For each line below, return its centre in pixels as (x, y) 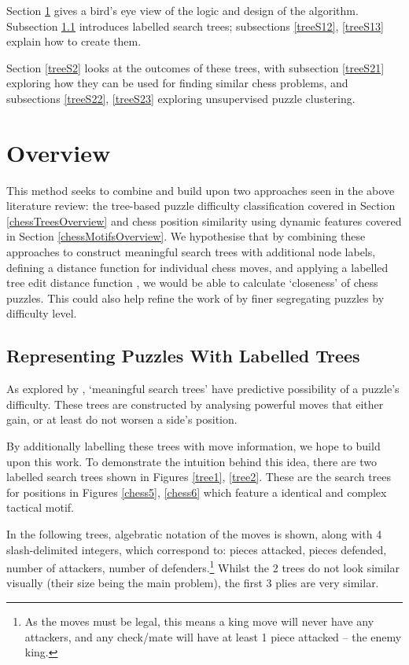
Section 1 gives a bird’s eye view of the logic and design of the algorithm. (182, 10)
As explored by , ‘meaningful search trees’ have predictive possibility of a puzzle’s (203, 389)
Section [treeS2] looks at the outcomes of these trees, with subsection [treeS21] (195, 67)
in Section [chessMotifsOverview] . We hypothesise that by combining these (186, 236)
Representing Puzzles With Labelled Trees (183, 356)
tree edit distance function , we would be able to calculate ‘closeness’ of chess (192, 283)
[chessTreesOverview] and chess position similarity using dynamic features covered (204, 220)
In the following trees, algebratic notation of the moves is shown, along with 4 (194, 533)
